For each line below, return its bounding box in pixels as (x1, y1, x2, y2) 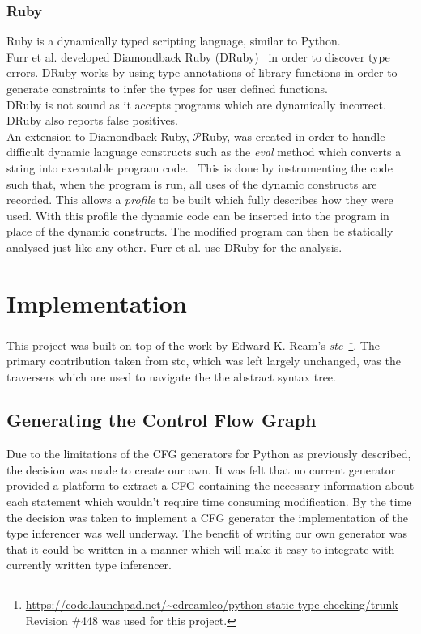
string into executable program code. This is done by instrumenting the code (6, 159, 393, 176)
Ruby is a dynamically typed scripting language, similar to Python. (6, 32, 341, 49)
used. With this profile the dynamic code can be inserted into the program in (6, 206, 389, 223)
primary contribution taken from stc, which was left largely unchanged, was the (6, 351, 401, 368)
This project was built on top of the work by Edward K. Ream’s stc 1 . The (6, 334, 380, 353)
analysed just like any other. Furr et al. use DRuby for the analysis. (6, 238, 342, 255)
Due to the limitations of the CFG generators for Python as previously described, (6, 445, 411, 462)
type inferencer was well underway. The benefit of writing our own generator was (6, 525, 408, 542)
